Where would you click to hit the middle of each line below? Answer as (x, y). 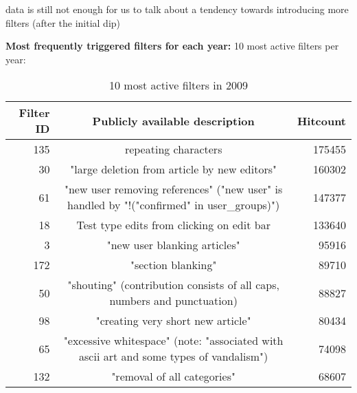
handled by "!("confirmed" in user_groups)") (174, 205)
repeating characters (173, 149)
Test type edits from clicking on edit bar (173, 225)
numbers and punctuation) (173, 301)
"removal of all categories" (173, 376)
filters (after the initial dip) (63, 22)
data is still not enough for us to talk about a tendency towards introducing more (177, 9)
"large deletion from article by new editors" (174, 169)
